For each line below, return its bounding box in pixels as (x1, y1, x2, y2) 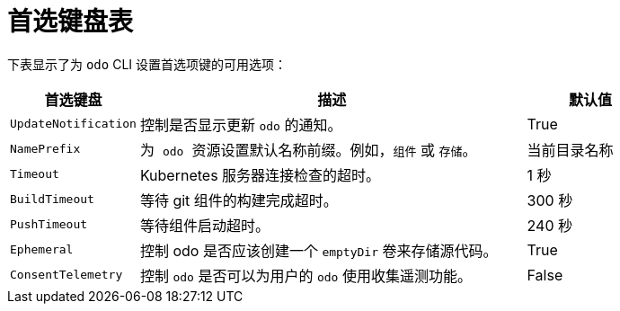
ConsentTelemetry (10, 268, 123, 282)
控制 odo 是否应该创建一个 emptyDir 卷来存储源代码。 (139, 241, 498, 260)
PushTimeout (10, 218, 88, 232)
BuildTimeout (10, 192, 94, 207)
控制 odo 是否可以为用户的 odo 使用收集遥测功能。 (139, 266, 472, 285)
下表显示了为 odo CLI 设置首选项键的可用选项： (7, 56, 288, 72)
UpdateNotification (10, 117, 137, 131)
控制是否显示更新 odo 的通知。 (139, 115, 342, 134)
